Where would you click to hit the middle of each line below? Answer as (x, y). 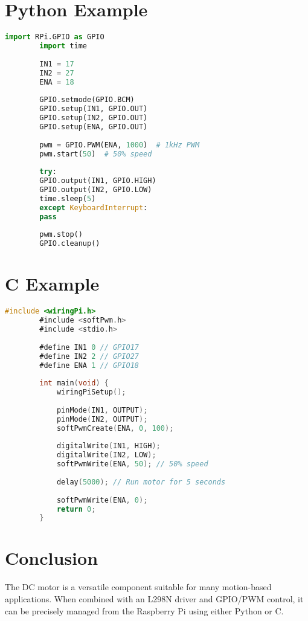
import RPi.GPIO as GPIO (55, 37)
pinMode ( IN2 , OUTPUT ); (102, 419)
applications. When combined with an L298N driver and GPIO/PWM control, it (154, 598)
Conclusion (52, 558)
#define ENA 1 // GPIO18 (89, 365)
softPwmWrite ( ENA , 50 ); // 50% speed (132, 464)
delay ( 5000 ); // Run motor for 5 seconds (141, 482)
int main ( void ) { (74, 383)
